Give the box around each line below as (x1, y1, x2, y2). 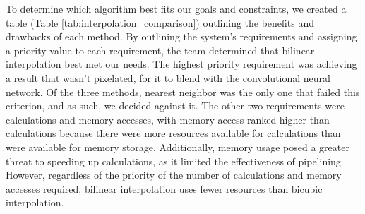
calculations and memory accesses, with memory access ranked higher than (6, 112, 330, 126)
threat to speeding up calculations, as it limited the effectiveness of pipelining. (6, 153, 344, 168)
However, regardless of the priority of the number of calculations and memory (6, 167, 342, 182)
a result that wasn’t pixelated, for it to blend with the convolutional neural (6, 70, 330, 85)
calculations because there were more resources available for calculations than (6, 126, 341, 141)
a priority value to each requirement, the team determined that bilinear (6, 42, 315, 57)
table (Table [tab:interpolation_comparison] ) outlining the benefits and (6, 15, 315, 30)
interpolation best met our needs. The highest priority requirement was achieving (6, 57, 357, 71)
